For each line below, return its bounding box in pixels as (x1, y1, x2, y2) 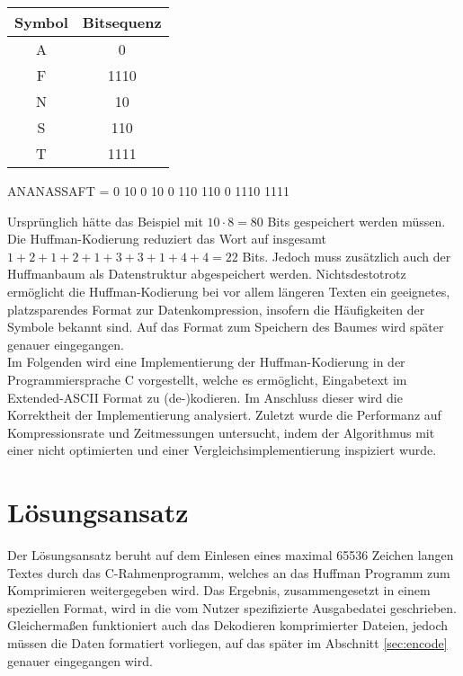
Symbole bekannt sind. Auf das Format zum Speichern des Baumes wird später (7, 317, 444, 336)
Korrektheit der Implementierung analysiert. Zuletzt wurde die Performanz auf (7, 405, 441, 424)
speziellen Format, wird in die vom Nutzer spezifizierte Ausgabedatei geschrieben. (7, 598, 458, 617)
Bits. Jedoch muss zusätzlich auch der (242, 246, 451, 265)
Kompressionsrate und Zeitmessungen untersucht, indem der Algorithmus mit (7, 422, 435, 441)
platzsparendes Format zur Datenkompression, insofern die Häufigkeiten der (7, 299, 425, 318)
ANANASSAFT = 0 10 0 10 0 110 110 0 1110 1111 (7, 182, 289, 200)
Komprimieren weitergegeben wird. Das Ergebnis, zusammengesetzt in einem (7, 581, 431, 600)
